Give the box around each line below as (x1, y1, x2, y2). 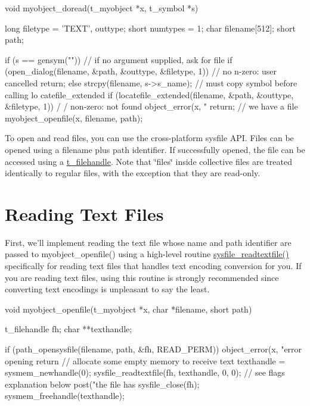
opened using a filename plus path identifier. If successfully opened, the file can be (5, 143, 305, 155)
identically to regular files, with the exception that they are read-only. (5, 167, 261, 179)
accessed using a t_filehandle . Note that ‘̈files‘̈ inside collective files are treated (5, 155, 292, 167)
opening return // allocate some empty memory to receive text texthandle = (5, 354, 286, 367)
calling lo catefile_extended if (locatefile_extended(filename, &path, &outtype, (5, 88, 294, 101)
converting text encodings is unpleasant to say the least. (5, 283, 210, 295)
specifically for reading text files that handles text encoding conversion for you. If (5, 260, 302, 272)
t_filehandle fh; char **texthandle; (5, 323, 132, 335)
